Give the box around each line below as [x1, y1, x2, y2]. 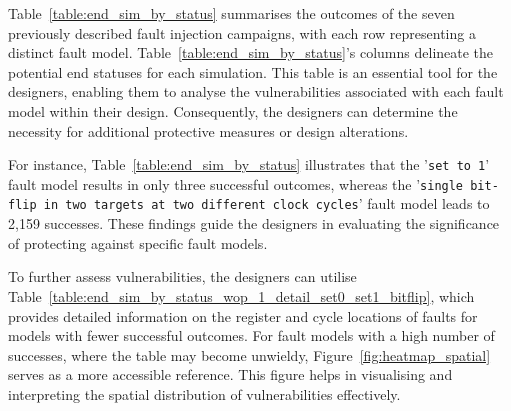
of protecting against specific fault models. [8, 232, 268, 253]
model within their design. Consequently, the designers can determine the [8, 100, 458, 121]
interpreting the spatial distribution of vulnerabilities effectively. [8, 383, 401, 404]
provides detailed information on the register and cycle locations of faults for [8, 305, 478, 326]
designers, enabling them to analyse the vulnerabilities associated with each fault [8, 81, 504, 102]
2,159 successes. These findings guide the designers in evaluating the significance [8, 213, 500, 234]
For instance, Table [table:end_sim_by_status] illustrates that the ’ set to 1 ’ [8, 154, 490, 175]
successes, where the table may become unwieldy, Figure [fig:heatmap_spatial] [8, 344, 491, 365]
